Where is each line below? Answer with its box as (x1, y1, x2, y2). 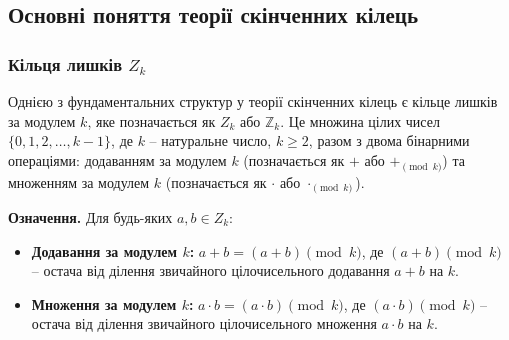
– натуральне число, (149, 130, 272, 151)
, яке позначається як (87, 110, 216, 131)
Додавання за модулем (31, 240, 178, 261)
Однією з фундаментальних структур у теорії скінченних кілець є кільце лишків (8, 91, 498, 111)
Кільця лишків (8, 51, 122, 76)
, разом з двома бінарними (308, 130, 470, 151)
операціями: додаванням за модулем (8, 149, 227, 170)
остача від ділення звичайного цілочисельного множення (31, 313, 377, 334)
